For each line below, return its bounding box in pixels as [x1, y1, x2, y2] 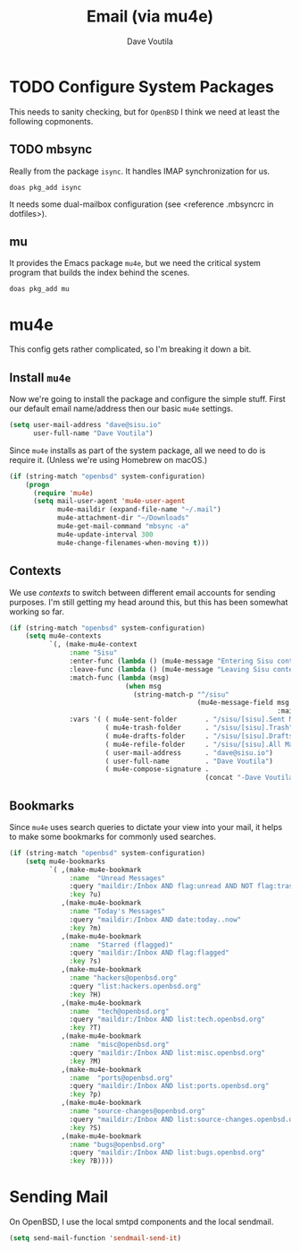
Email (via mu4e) [86, 6, 214, 27]
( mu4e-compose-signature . [104, 765, 210, 774]
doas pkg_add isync [9, 183, 82, 192]
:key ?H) [69, 990, 102, 999]
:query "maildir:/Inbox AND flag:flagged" [69, 948, 229, 957]
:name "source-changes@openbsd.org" [69, 1107, 205, 1116]
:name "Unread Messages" [69, 873, 166, 883]
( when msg [124, 681, 162, 690]
